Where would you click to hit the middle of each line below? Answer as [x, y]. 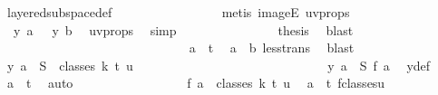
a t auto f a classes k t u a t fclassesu [196, 83]
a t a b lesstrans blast [272, 47]
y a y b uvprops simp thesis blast [183, 29]
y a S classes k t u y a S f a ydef [219, 65]
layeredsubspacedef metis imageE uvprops [178, 12]
